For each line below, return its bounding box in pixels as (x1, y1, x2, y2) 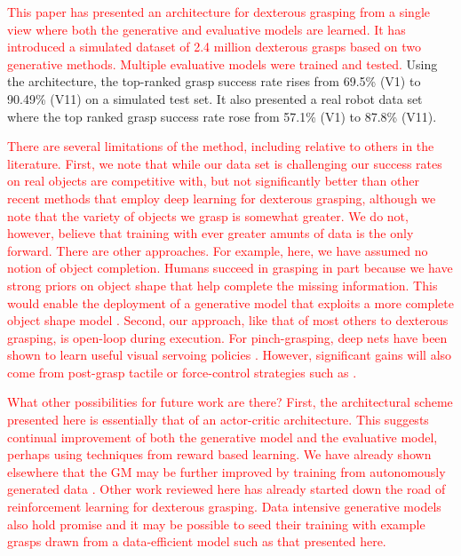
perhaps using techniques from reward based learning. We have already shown (7, 445, 432, 464)
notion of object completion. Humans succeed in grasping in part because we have (7, 258, 453, 277)
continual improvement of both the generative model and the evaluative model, (7, 427, 438, 446)
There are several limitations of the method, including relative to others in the (7, 137, 434, 155)
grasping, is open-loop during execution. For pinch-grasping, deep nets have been (7, 328, 448, 346)
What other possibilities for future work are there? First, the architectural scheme (7, 393, 453, 411)
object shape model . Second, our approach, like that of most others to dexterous (7, 311, 449, 330)
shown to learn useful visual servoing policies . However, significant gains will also (7, 346, 452, 364)
